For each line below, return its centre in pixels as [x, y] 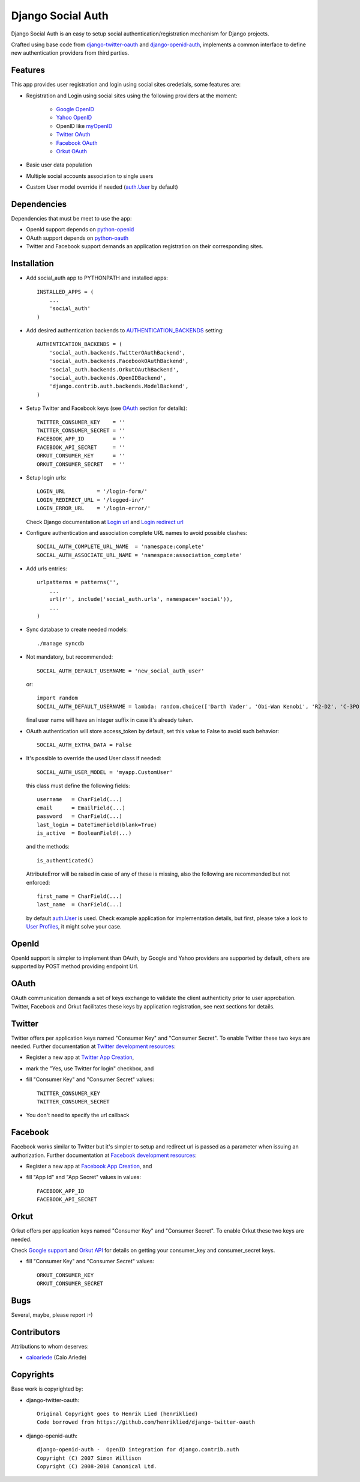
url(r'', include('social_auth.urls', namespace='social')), [141, 599]
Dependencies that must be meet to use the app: [71, 219]
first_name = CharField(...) [79, 896]
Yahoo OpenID [74, 118]
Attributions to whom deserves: [50, 1346]
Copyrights [32, 1375]
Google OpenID [75, 109]
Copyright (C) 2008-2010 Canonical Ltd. [97, 1466]
